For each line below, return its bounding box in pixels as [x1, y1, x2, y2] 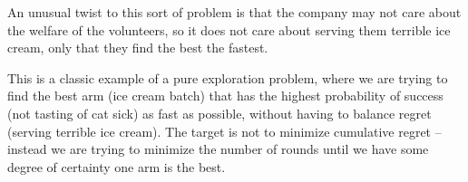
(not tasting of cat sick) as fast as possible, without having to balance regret [7, 103, 432, 122]
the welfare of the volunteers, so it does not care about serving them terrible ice [7, 20, 451, 39]
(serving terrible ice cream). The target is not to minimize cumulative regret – [7, 121, 442, 140]
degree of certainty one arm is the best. [7, 157, 226, 176]
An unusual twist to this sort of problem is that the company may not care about [7, 3, 462, 21]
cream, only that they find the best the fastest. [7, 38, 268, 57]
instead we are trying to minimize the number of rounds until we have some [7, 139, 429, 158]
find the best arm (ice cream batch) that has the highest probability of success [7, 86, 444, 105]
